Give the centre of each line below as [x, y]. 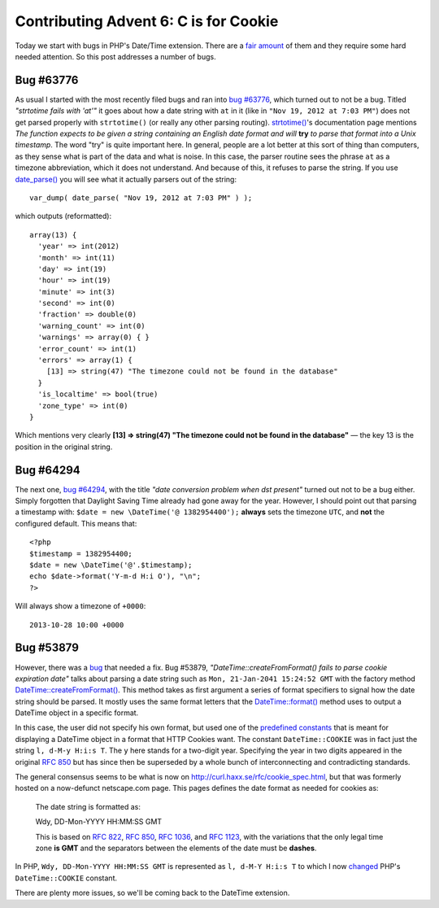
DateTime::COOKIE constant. [66, 878]
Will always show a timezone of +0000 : [80, 606]
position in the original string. [64, 447]
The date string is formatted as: [88, 806]
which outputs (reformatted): [63, 216]
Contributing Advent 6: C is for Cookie [147, 21]
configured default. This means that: [76, 523]
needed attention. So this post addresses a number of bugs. [115, 56]
